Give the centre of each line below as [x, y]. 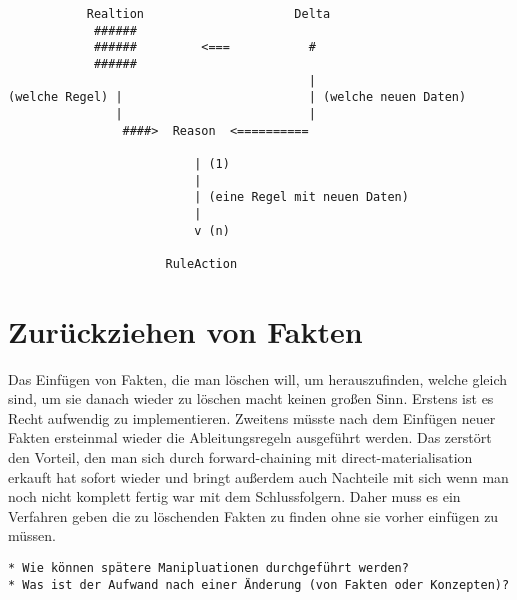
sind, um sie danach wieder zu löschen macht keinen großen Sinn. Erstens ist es [251, 398]
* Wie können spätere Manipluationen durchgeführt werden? [208, 567]
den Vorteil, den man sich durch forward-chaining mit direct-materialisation [240, 457]
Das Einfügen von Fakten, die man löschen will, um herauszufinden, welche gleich [258, 378]
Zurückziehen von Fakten [185, 330]
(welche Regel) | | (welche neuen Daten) [237, 97]
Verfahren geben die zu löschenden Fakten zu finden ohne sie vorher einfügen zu [253, 515]
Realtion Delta [208, 14]
